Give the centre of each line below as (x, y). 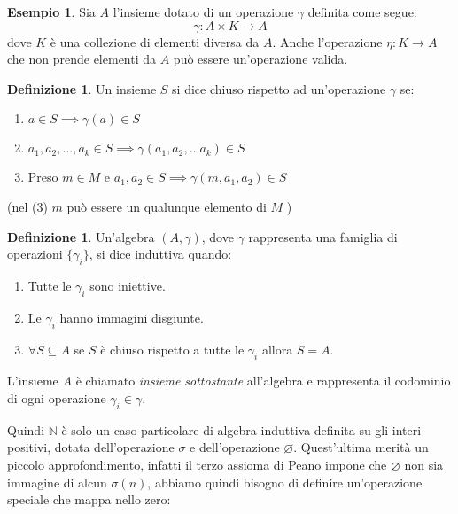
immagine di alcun (57, 482)
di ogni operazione (57, 397)
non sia (424, 464)
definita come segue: (362, 12)
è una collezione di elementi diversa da (155, 41)
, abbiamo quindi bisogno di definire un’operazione (285, 482)
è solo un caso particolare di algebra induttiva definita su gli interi (241, 429)
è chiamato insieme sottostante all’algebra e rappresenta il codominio (263, 381)
